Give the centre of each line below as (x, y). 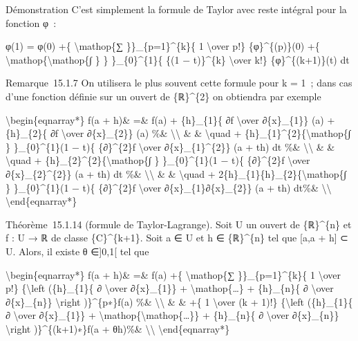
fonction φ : (31, 22)
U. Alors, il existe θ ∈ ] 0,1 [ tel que (77, 251)
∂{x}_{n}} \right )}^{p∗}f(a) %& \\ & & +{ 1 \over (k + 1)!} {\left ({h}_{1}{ (179, 301)
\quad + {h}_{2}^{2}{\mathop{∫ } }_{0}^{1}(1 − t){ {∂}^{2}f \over (158, 160)
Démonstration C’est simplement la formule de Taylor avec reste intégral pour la (176, 9)
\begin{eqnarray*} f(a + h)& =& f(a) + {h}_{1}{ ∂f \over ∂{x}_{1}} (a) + (170, 119)
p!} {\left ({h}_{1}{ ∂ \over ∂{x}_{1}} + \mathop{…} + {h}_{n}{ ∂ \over (170, 288)
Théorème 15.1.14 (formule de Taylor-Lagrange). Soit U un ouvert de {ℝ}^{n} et (179, 224)
